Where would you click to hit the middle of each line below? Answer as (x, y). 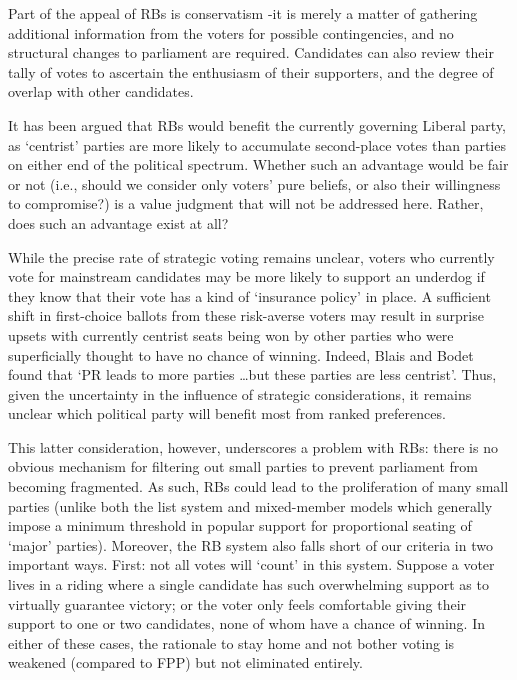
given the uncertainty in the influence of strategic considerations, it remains (240, 393)
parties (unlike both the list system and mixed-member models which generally (250, 505)
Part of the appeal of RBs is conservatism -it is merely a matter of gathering (243, 13)
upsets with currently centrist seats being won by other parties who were (231, 334)
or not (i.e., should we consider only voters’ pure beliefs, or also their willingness (254, 183)
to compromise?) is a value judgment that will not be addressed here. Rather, (246, 203)
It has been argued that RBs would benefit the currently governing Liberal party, (257, 124)
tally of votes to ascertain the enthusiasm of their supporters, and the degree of (251, 71)
